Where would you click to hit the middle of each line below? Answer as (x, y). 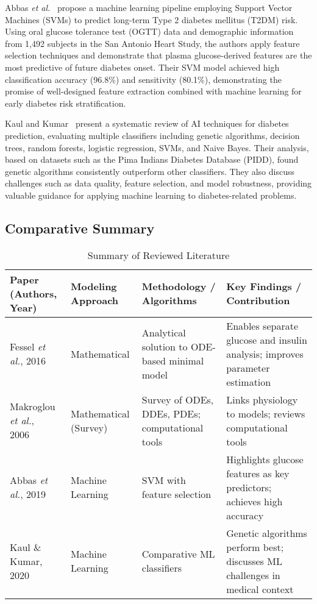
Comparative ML (178, 554)
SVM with (164, 480)
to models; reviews (266, 413)
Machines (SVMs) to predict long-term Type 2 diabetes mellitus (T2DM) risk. (151, 19)
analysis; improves (265, 354)
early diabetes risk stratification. (66, 103)
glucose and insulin (267, 339)
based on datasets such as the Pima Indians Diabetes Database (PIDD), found (152, 159)
